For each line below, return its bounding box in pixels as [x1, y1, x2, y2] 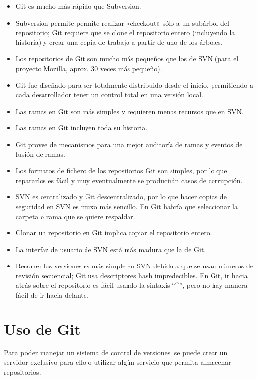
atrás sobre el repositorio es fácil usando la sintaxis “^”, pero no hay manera [15, 280, 248, 290]
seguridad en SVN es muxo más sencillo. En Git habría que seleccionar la [15, 201, 238, 211]
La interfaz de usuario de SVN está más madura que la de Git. [15, 244, 206, 254]
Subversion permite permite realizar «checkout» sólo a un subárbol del [15, 17, 229, 28]
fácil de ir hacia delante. [15, 290, 88, 300]
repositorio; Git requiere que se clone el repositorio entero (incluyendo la [15, 27, 235, 38]
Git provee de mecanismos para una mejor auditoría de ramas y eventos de [15, 139, 243, 149]
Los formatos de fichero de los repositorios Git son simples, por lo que [15, 165, 227, 176]
